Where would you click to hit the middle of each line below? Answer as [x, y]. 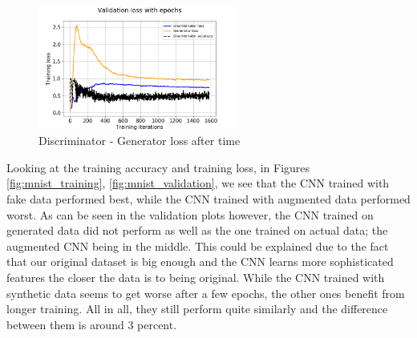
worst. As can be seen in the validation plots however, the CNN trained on [190, 214]
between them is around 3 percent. [92, 324]
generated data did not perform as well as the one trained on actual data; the [197, 230]
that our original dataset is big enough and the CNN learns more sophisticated [200, 262]
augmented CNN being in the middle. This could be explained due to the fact [198, 245]
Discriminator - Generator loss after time [140, 141]
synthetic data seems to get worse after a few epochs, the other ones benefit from [206, 293]
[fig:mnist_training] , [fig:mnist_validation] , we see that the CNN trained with [198, 183]
